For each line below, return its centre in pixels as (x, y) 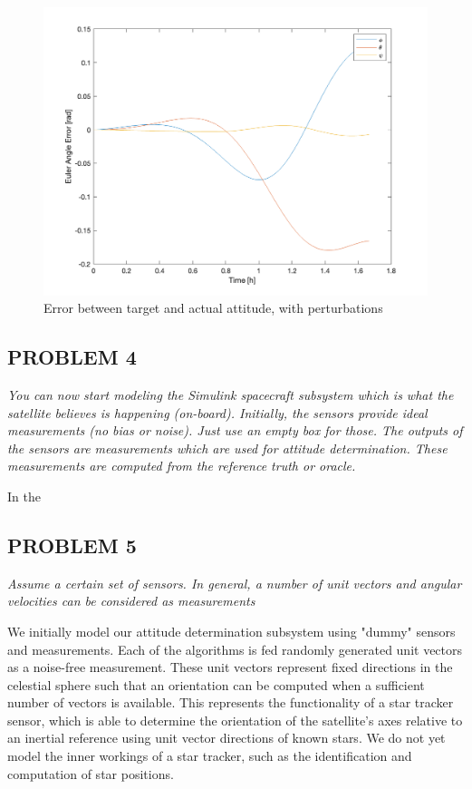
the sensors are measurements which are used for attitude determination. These (227, 448)
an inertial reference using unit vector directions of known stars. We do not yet (226, 738)
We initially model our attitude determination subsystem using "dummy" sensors (231, 631)
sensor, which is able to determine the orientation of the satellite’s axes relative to (235, 720)
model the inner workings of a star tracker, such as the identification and (210, 756)
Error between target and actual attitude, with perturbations (213, 308)
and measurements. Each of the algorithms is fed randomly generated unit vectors (235, 649)
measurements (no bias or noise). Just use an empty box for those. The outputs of (235, 430)
